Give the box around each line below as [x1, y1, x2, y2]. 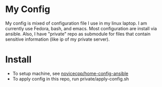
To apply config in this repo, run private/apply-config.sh [12, 75, 129, 81]
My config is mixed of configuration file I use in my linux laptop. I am [5, 20, 147, 26]
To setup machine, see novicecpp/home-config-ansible [12, 70, 129, 76]
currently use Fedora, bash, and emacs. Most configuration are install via [5, 25, 157, 31]
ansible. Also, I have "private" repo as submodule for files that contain [5, 31, 150, 37]
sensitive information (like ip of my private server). [5, 36, 110, 42]
